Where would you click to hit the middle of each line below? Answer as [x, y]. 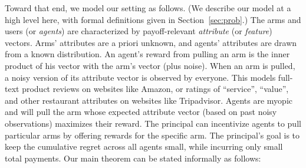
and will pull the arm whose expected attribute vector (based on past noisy [141, 112]
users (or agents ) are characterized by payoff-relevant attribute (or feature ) [139, 31]
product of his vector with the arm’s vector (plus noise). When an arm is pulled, [150, 65]
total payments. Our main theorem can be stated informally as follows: [133, 158]
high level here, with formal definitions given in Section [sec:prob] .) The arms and [153, 19]
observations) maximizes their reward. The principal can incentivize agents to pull [153, 123]
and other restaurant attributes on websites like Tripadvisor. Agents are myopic [149, 100]
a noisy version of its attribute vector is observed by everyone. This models [140, 77]
